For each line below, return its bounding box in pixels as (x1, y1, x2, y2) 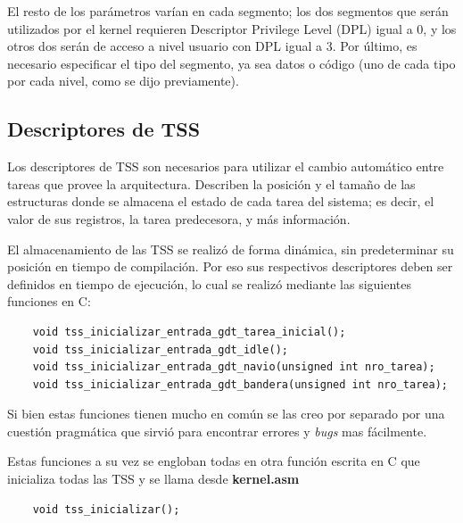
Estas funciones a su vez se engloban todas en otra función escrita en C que (7, 452, 420, 470)
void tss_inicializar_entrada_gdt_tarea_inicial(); (32, 325, 346, 338)
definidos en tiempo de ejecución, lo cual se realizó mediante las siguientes (7, 274, 412, 293)
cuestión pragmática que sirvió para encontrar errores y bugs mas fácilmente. (7, 421, 427, 440)
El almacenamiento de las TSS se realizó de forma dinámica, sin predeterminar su (7, 239, 454, 258)
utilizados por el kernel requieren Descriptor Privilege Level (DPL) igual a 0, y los (7, 19, 457, 37)
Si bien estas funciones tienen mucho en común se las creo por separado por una (7, 404, 445, 423)
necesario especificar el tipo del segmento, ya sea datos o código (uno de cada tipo (7, 54, 456, 72)
